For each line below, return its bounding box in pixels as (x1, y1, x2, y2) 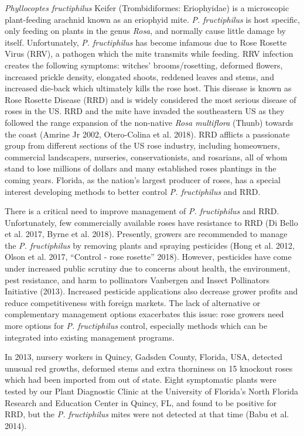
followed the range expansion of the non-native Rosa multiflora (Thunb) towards (5, 116, 293, 128)
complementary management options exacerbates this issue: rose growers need (5, 308, 284, 320)
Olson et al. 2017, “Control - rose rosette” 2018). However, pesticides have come (5, 250, 292, 263)
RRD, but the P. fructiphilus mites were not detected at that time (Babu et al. (5, 408, 289, 420)
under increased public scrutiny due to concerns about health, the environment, (5, 262, 291, 274)
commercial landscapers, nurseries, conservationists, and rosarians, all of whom (5, 150, 288, 163)
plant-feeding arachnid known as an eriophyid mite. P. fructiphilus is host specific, (5, 13, 300, 25)
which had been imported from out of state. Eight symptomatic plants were (5, 373, 276, 386)
